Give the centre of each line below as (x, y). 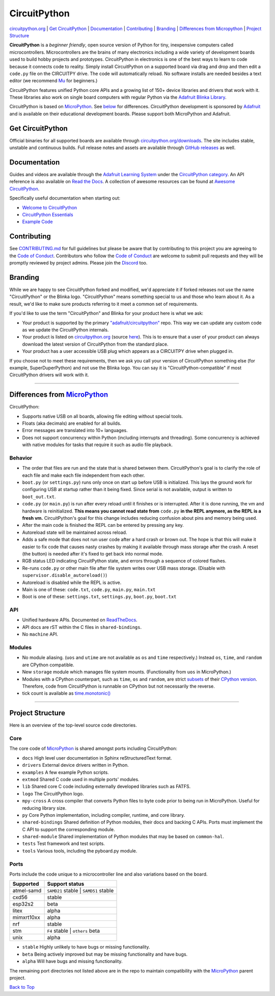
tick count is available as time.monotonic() (66, 693)
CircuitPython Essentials (48, 215)
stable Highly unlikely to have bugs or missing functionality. (86, 947)
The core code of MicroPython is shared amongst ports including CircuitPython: (93, 748)
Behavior (21, 458)
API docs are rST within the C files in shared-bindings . (82, 627)
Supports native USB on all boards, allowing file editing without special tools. (103, 416)
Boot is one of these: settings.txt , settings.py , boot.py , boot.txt (99, 597)
